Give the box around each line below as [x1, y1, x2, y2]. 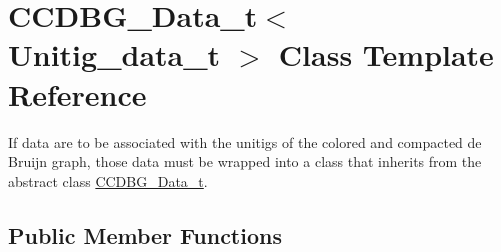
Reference [8, 73, 147, 114]
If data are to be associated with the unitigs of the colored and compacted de [8, 131, 482, 152]
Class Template [278, 34, 494, 75]
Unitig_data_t [8, 34, 221, 75]
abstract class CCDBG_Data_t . [8, 170, 208, 191]
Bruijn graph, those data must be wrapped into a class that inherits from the [8, 151, 482, 172]
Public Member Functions [8, 219, 282, 250]
